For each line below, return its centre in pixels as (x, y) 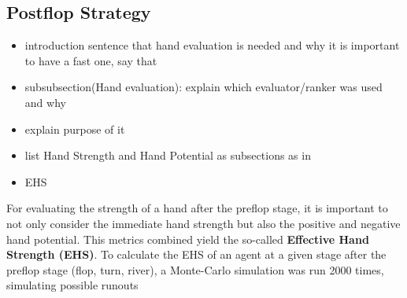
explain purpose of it (75, 129)
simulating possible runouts (72, 285)
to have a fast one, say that (91, 60)
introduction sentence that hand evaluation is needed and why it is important (212, 45)
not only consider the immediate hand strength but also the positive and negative (203, 223)
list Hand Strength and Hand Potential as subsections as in (168, 155)
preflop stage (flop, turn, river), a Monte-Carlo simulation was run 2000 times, (195, 269)
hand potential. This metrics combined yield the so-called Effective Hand (188, 239)
